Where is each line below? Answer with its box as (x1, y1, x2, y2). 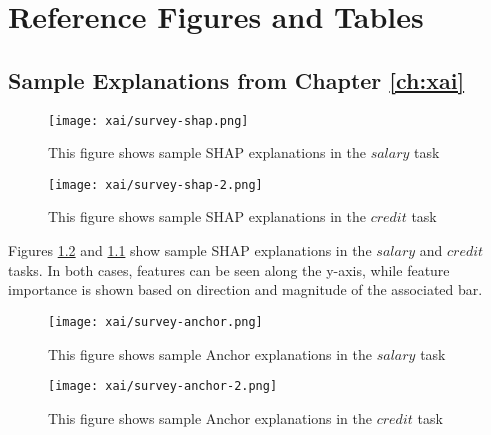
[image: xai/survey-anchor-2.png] (48, 379, 278, 394)
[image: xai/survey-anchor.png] (48, 314, 263, 329)
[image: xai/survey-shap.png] (48, 113, 249, 128)
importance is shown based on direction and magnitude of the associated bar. (8, 279, 483, 300)
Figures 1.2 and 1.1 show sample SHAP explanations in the (8, 240, 372, 261)
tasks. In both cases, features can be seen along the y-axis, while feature (8, 259, 450, 280)
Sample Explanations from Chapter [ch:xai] (8, 64, 465, 95)
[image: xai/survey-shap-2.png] (48, 177, 263, 192)
